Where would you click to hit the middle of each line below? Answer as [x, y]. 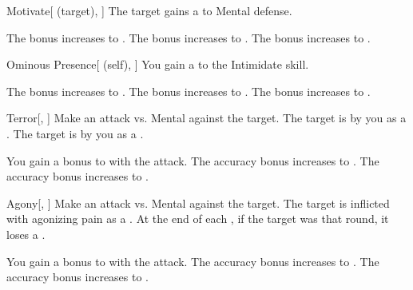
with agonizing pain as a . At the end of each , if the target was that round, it [198, 218]
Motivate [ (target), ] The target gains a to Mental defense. [149, 10]
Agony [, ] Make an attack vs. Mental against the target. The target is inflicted [198, 203]
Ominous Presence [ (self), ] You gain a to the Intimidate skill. [158, 64]
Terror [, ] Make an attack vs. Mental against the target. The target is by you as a [206, 118]
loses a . [26, 234]
